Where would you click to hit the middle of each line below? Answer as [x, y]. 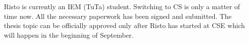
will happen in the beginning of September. [69, 35]
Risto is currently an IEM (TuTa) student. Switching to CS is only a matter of [122, 6]
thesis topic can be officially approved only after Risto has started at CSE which [124, 25]
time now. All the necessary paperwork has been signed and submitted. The [118, 16]
